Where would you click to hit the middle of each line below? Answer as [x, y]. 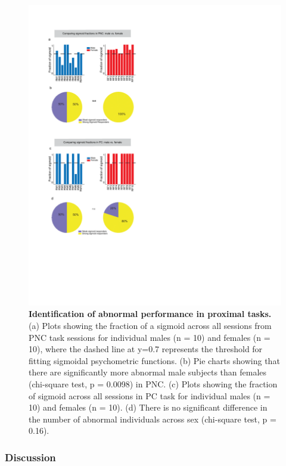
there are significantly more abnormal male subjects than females [148, 372]
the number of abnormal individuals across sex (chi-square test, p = [153, 419]
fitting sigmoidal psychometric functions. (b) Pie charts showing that [154, 360]
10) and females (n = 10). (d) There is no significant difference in [148, 407]
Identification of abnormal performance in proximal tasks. [150, 314]
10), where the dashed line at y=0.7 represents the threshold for [146, 349]
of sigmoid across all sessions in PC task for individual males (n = [150, 395]
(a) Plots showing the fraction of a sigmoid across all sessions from [150, 326]
